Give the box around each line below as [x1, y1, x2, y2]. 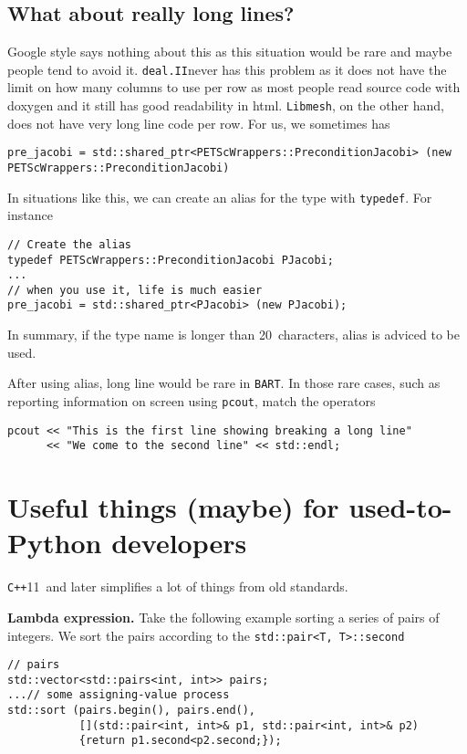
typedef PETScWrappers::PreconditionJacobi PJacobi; [7, 253, 334, 267]
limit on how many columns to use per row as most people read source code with [7, 78, 461, 97]
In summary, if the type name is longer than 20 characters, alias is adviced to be [7, 325, 460, 344]
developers [111, 524, 247, 561]
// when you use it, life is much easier [7, 283, 263, 297]
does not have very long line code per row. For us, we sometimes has [7, 113, 390, 132]
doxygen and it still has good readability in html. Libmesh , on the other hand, [7, 96, 444, 115]
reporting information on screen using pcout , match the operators [7, 391, 376, 410]
